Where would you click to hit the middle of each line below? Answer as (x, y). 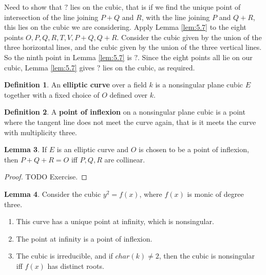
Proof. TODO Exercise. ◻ (46, 177)
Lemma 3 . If (26, 149)
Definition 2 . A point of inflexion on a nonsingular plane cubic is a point (125, 112)
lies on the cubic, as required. (149, 67)
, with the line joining (176, 17)
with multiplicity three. (41, 132)
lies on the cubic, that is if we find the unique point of (155, 7)
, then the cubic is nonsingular (207, 256)
